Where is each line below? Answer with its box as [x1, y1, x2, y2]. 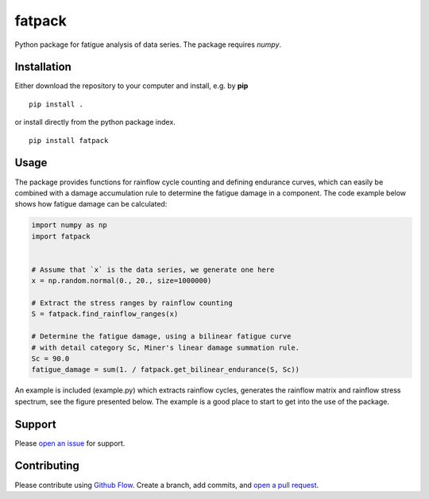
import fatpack [31, 231, 91, 241]
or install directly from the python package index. [14, 118, 176, 127]
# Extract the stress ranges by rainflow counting [31, 299, 234, 308]
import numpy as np [31, 221, 107, 230]
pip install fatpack [29, 136, 109, 145]
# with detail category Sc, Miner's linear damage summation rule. [31, 342, 300, 352]
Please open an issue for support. [14, 438, 126, 448]
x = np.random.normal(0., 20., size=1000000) [31, 277, 212, 285]
